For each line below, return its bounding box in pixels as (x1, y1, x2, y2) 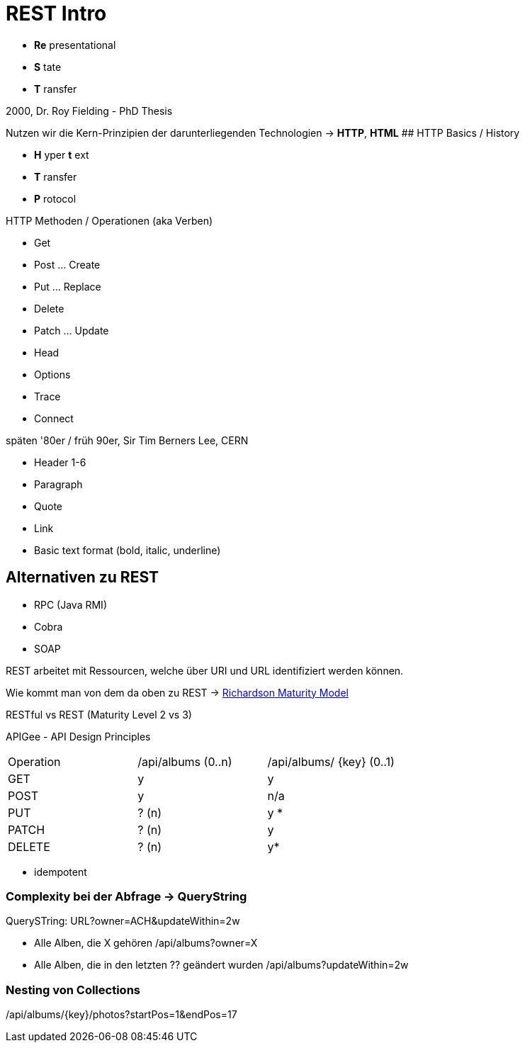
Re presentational (34, 38, 116, 51)
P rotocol (34, 192, 77, 205)
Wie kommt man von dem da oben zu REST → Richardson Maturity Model (6, 686, 349, 699)
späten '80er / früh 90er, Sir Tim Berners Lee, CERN (6, 434, 249, 446)
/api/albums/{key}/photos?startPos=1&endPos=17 (6, 1008, 237, 1021)
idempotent (34, 865, 87, 878)
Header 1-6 (34, 456, 86, 468)
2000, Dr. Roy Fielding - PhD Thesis (6, 104, 173, 117)
